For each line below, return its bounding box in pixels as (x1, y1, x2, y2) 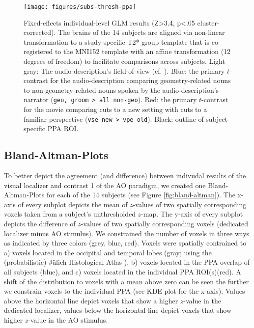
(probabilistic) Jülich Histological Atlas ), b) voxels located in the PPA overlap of (4, 257, 250, 267)
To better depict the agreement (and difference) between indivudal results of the (4, 170, 246, 181)
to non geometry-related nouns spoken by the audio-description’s (24, 84, 219, 95)
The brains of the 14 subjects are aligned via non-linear (58, 27, 225, 37)
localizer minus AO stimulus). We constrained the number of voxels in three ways (4, 228, 250, 238)
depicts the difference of (4, 219, 76, 229)
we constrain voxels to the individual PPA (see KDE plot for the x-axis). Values (4, 286, 245, 296)
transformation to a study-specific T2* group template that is (24, 36, 210, 47)
